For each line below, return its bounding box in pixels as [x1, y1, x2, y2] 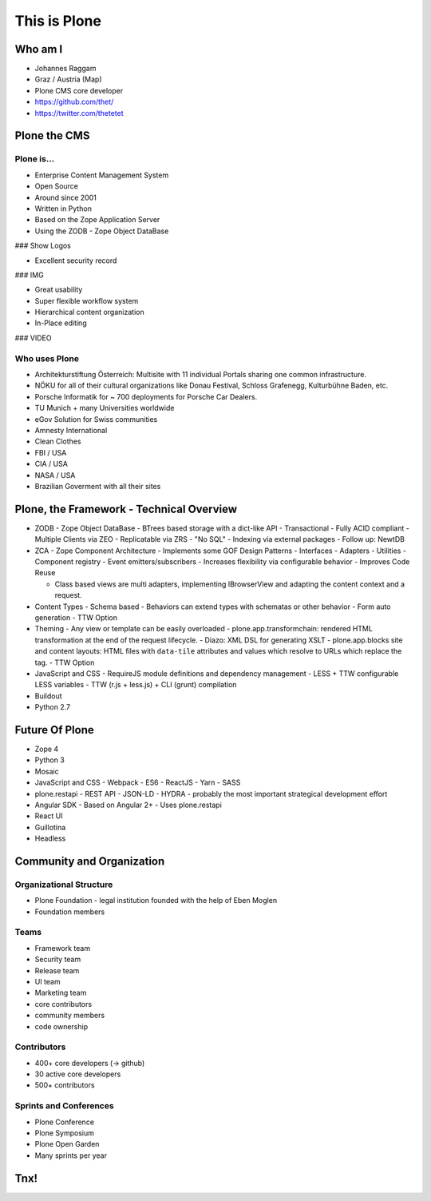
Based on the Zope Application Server [34, 215, 160, 225]
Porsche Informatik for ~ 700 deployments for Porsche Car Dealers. [34, 392, 258, 401]
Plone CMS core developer [34, 86, 124, 95]
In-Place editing [34, 318, 87, 328]
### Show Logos [14, 241, 72, 251]
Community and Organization [14, 854, 165, 868]
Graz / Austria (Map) [34, 74, 103, 84]
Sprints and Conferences [14, 1100, 115, 1112]
